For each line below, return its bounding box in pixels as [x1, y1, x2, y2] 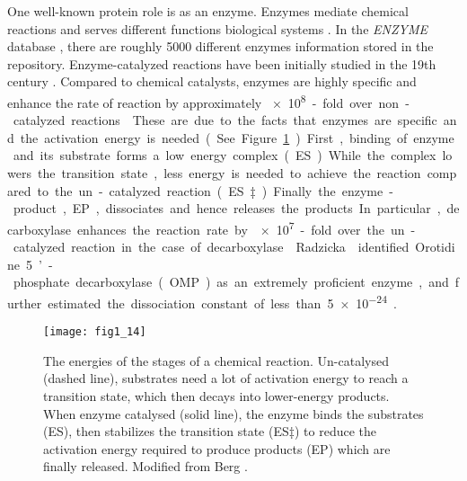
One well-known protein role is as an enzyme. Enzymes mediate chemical [7, 2, 409, 20]
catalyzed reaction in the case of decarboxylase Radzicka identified [13, 237, 410, 256]
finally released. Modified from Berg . [43, 457, 248, 476]
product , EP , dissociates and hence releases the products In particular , [13, 199, 441, 218]
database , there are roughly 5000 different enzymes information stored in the [7, 37, 434, 56]
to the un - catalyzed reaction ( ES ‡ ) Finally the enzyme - [37, 181, 393, 200]
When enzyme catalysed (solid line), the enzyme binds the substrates [43, 404, 424, 423]
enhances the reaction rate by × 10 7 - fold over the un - [76, 217, 416, 238]
